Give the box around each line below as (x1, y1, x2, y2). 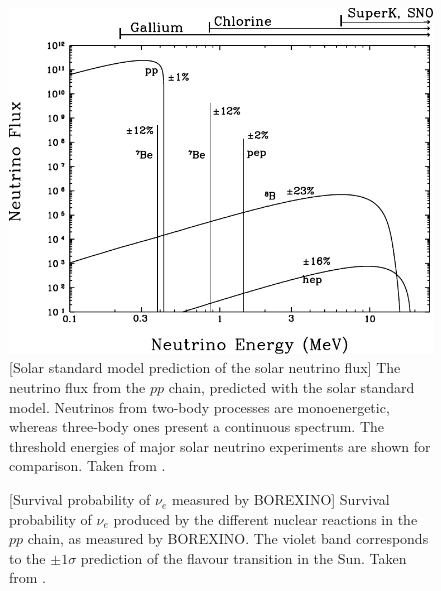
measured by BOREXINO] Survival (171, 489, 390, 510)
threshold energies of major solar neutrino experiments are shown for (9, 435, 431, 456)
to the (9, 547, 46, 568)
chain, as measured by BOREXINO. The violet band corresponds (27, 528, 429, 549)
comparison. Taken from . (9, 455, 166, 476)
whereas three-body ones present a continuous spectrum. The (9, 416, 385, 437)
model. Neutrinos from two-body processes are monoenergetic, (9, 396, 390, 417)
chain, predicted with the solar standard (168, 377, 415, 398)
